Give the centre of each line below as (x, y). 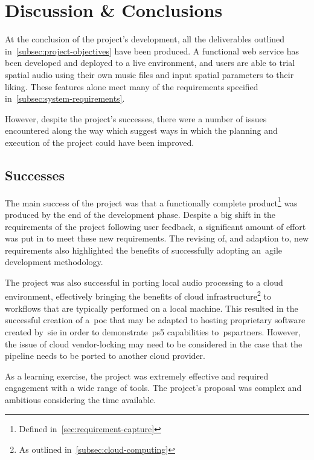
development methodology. (54, 262)
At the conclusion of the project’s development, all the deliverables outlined (145, 39)
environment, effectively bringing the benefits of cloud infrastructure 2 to (138, 295)
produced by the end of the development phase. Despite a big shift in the (140, 214)
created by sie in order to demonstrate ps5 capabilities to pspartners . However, (153, 331)
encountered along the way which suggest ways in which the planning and (141, 130)
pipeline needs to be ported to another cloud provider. (105, 356)
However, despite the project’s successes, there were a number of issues (136, 118)
